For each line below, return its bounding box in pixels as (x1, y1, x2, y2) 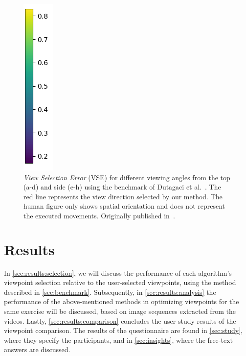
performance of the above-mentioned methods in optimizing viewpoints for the (4, 296, 239, 307)
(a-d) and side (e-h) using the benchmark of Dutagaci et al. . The (23, 182, 221, 192)
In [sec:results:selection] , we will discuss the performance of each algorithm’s (4, 267, 232, 278)
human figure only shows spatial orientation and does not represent (23, 201, 225, 211)
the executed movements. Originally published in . (23, 210, 175, 220)
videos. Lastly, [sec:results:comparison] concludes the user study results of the (4, 315, 236, 326)
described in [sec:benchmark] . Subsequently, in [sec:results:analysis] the (4, 286, 216, 297)
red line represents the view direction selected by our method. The (23, 191, 223, 201)
